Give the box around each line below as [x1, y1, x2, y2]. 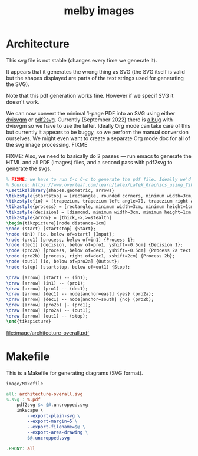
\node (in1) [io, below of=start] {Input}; [6, 231, 115, 237]
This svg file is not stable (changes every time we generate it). [6, 57, 157, 64]
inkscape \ [16, 408, 44, 414]
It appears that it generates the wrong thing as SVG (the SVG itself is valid [6, 68, 186, 75]
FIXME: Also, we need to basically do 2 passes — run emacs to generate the [6, 152, 192, 160]
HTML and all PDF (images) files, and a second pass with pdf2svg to [6, 158, 173, 166]
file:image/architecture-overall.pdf [6, 329, 90, 336]
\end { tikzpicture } [6, 318, 51, 325]
